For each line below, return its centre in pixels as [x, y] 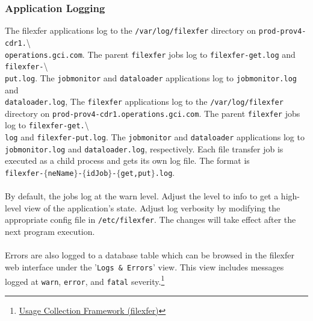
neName [61, 173]
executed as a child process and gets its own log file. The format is [127, 160]
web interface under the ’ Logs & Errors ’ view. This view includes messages [144, 266]
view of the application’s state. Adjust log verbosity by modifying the [152, 207]
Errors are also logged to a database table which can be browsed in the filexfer [150, 255]
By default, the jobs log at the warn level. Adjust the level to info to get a [142, 196]
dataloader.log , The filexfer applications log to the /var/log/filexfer [144, 101]
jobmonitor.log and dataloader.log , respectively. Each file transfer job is [144, 148]
